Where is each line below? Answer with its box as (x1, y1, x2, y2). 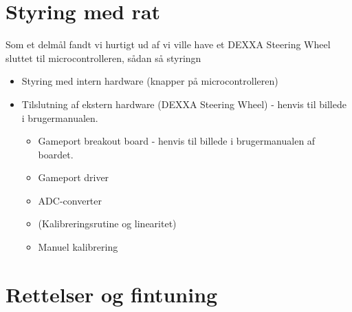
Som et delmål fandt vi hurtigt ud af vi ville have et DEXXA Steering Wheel (5, 37, 331, 52)
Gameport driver (38, 170, 109, 185)
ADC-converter (38, 193, 102, 207)
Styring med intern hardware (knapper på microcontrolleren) (21, 74, 278, 88)
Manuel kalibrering (38, 240, 118, 254)
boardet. (38, 147, 74, 161)
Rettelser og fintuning (5, 280, 218, 308)
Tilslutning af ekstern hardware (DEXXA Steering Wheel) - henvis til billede (21, 96, 346, 111)
